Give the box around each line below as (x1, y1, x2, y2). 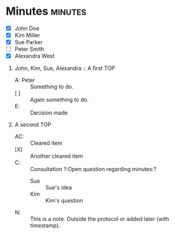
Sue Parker (14, 39, 43, 46)
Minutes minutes (6, 4, 87, 18)
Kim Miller (14, 32, 40, 39)
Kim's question (45, 197, 83, 204)
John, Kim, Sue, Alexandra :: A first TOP (14, 64, 116, 72)
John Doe (14, 25, 40, 32)
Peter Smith (14, 45, 45, 53)
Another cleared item (29, 152, 83, 160)
